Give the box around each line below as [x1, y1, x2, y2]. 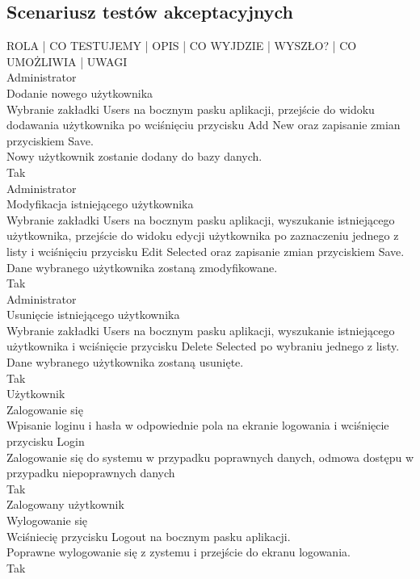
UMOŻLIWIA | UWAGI [6, 52, 128, 69]
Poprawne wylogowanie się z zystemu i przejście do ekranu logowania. [6, 543, 351, 560]
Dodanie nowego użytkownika [6, 84, 153, 101]
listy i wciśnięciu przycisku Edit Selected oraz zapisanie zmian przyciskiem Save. [6, 242, 405, 259]
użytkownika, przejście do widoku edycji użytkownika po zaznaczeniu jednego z [6, 227, 399, 244]
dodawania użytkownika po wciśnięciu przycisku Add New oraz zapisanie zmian [6, 116, 401, 133]
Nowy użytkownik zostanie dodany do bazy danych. [6, 148, 262, 165]
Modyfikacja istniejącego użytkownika [6, 195, 194, 212]
